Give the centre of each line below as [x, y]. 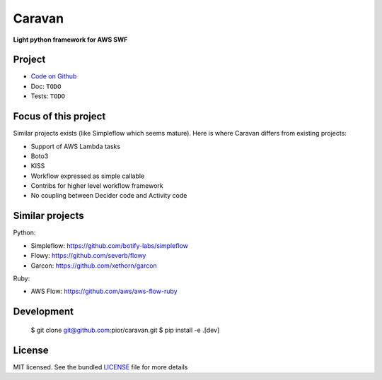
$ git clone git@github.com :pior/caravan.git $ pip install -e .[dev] [125, 330]
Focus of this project [59, 117]
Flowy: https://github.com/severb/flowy [88, 256]
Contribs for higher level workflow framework [97, 186]
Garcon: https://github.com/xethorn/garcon [94, 266]
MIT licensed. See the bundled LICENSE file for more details [100, 367]
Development [44, 312]
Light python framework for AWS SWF [70, 40]
